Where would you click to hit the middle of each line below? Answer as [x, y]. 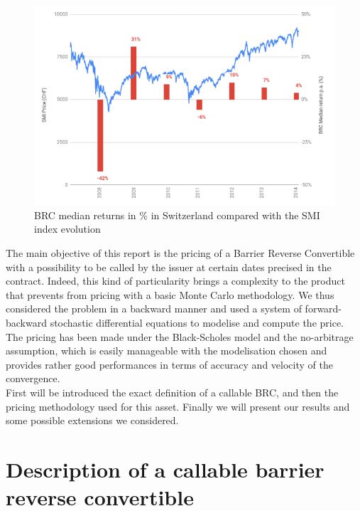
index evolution [67, 229]
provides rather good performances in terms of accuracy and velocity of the [169, 364]
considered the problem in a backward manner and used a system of [154, 309]
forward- [323, 309]
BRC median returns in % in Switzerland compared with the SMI [177, 215]
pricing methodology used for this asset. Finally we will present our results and [178, 406]
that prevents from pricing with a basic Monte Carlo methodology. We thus [170, 294]
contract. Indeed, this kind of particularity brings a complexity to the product [175, 281]
